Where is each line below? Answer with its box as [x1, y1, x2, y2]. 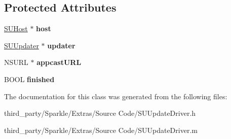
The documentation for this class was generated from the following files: [4, 91, 227, 101]
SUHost [4, 23, 28, 34]
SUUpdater [4, 40, 39, 50]
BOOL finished [4, 74, 55, 84]
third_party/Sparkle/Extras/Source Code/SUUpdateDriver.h [4, 108, 196, 118]
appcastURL [36, 57, 82, 67]
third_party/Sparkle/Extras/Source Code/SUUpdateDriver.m [4, 124, 198, 135]
